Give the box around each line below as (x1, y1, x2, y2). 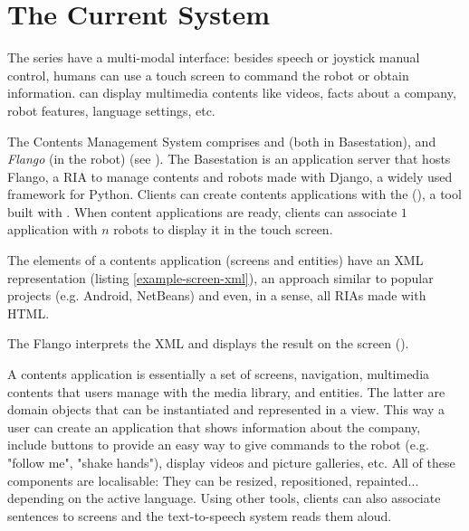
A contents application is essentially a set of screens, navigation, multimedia (7, 365, 430, 384)
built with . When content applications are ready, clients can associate (7, 202, 397, 221)
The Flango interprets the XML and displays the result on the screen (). (7, 334, 409, 353)
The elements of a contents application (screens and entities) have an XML (7, 251, 424, 270)
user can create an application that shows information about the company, (7, 417, 421, 436)
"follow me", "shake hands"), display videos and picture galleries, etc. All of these (7, 453, 455, 471)
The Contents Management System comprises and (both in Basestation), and (7, 131, 436, 150)
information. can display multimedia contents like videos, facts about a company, (7, 83, 456, 102)
